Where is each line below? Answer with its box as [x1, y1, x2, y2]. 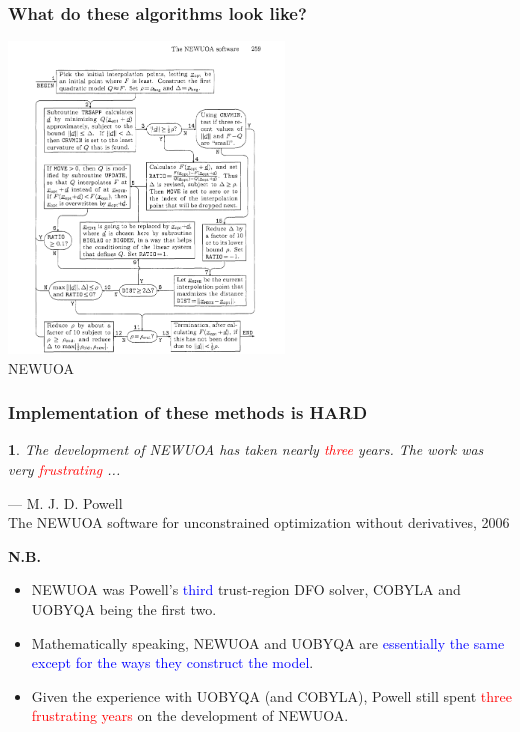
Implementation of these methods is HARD [8, 400, 368, 425]
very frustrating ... [8, 458, 121, 479]
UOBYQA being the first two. [31, 598, 217, 619]
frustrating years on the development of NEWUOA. [31, 705, 349, 726]
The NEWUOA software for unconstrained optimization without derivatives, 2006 [8, 512, 510, 533]
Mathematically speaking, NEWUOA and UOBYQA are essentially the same [31, 632, 505, 653]
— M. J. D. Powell [8, 492, 123, 513]
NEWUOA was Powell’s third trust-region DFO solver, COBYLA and [31, 579, 461, 600]
